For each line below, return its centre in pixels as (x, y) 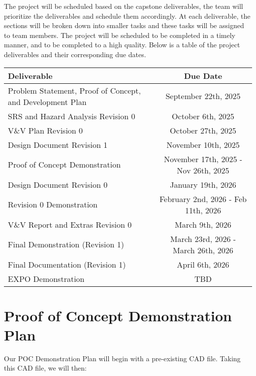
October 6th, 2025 (203, 116)
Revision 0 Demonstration (53, 205)
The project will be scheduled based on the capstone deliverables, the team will (124, 6)
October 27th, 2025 (203, 130)
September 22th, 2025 (203, 96)
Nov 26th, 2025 (203, 170)
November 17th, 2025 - (203, 159)
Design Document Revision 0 (58, 184)
